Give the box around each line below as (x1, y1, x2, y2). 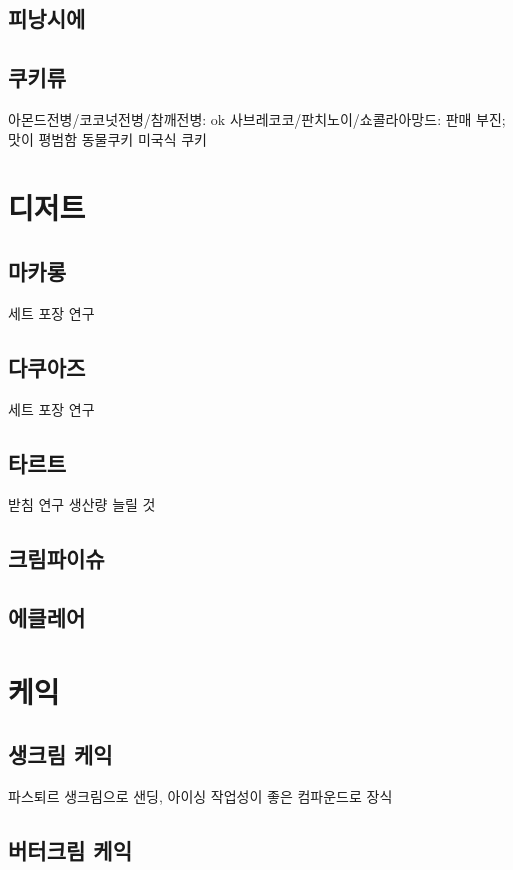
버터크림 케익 (8, 835, 132, 866)
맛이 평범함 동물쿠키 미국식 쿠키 (8, 128, 207, 149)
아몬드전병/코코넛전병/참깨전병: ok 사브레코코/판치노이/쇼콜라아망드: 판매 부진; (8, 108, 506, 129)
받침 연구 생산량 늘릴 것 (8, 494, 156, 515)
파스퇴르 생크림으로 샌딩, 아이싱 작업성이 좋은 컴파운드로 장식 (8, 786, 393, 807)
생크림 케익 (8, 739, 113, 770)
